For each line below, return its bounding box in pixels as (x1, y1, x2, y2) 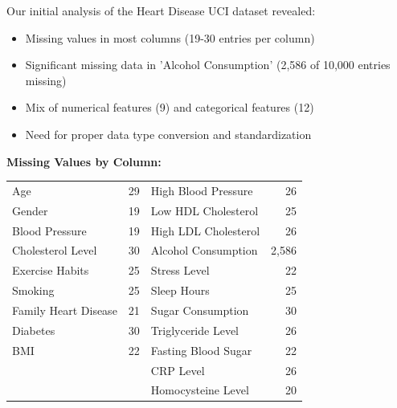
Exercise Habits (12, 262, 89, 279)
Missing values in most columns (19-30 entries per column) (25, 29, 315, 46)
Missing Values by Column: (6, 153, 162, 169)
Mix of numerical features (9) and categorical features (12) (25, 99, 314, 116)
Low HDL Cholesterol (150, 202, 259, 218)
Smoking (12, 282, 55, 299)
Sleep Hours (150, 282, 210, 299)
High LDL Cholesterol (150, 222, 260, 239)
